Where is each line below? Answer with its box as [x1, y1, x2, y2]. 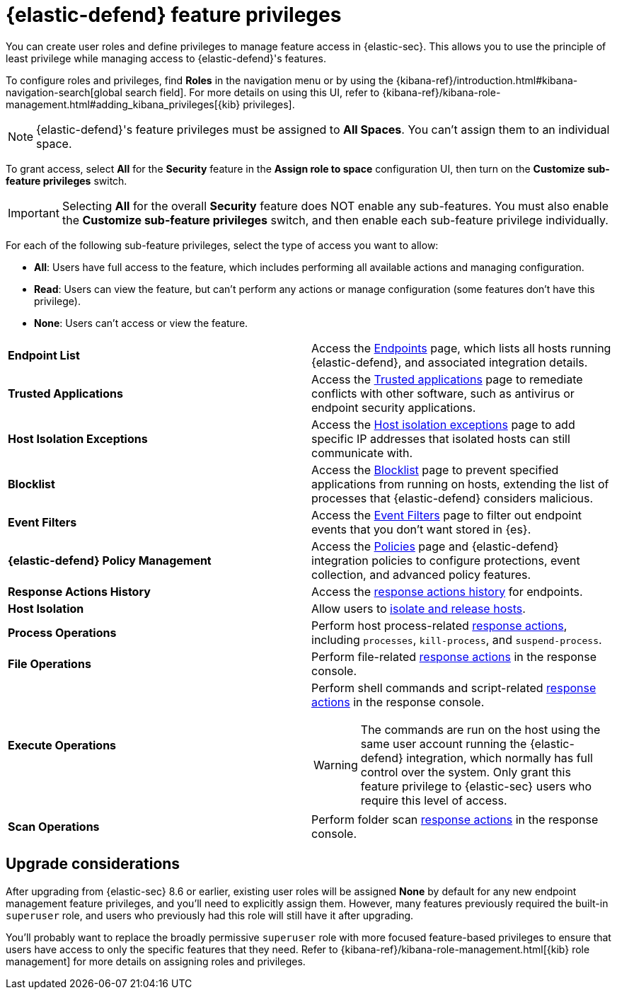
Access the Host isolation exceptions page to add [311, 417, 575, 432]
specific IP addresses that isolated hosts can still [311, 431, 570, 446]
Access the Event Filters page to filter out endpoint [311, 507, 582, 522]
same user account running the [360, 736, 527, 751]
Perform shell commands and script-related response [311, 680, 596, 695]
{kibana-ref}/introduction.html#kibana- [396, 74, 578, 86]
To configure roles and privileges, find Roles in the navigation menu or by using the [6, 74, 393, 86]
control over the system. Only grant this [360, 764, 571, 779]
